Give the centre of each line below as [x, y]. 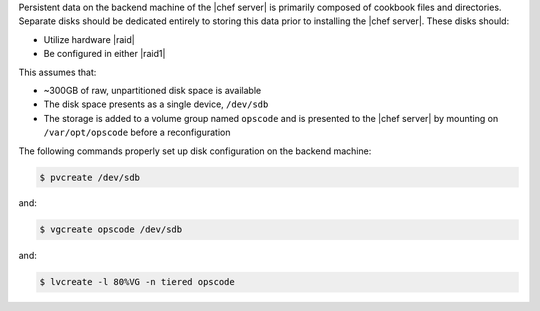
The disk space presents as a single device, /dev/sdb [156, 104]
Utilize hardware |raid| [89, 39]
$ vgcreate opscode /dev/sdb [111, 229]
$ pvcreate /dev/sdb [89, 177]
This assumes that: [57, 72]
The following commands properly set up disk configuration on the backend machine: [195, 151]
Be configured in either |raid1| [104, 54]
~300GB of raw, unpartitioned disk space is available [152, 90]
